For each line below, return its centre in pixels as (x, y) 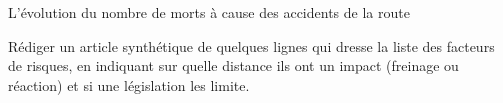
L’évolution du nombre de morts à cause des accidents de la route (209, 12)
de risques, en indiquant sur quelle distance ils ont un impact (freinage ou (233, 65)
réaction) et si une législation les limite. (129, 84)
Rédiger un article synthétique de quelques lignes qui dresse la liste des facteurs (251, 45)
